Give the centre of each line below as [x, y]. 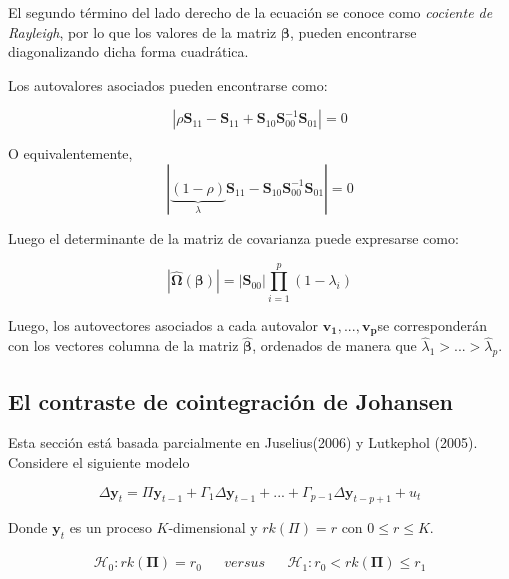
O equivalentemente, [70, 153]
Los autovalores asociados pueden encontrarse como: [168, 84]
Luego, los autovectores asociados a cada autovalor [163, 324]
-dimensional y [213, 527]
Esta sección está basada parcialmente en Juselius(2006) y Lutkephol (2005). [243, 442]
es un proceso [110, 527]
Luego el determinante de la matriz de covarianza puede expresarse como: [233, 237]
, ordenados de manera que [334, 345]
